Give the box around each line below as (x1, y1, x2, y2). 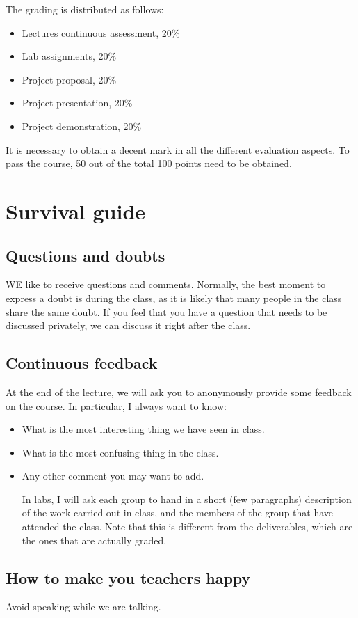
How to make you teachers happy (6, 566, 251, 588)
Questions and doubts (6, 244, 165, 266)
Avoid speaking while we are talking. (6, 599, 161, 614)
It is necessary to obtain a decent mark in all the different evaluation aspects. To (6, 142, 350, 157)
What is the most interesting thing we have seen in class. (22, 422, 265, 436)
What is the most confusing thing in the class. (22, 445, 219, 459)
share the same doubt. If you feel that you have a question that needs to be (6, 304, 327, 319)
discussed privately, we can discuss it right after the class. (6, 318, 251, 333)
